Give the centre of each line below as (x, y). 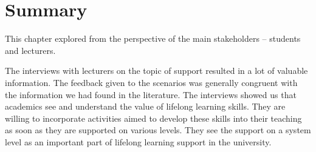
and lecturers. (30, 50)
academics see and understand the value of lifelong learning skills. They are (145, 106)
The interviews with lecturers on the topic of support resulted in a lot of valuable (156, 71)
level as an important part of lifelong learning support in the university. (138, 141)
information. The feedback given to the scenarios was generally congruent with (151, 82)
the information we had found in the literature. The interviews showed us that (151, 94)
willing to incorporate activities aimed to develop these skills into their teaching (153, 118)
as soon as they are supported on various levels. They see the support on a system (158, 130)
